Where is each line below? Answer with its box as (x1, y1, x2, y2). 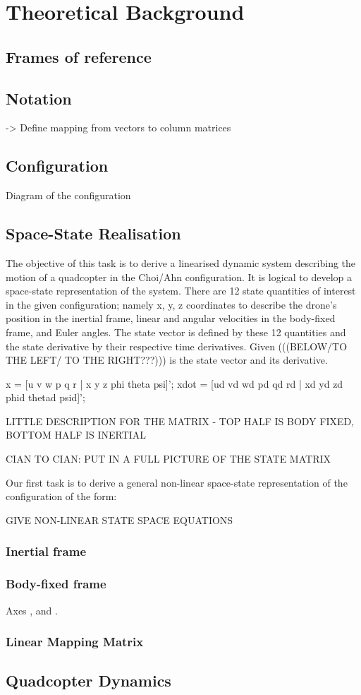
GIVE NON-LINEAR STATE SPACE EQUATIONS (6, 512, 233, 527)
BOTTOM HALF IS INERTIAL (6, 427, 147, 442)
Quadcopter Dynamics (6, 670, 171, 691)
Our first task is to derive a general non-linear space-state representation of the (6, 475, 348, 489)
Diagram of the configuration (6, 188, 131, 203)
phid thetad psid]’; (6, 390, 85, 405)
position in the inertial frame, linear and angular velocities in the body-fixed (6, 311, 336, 326)
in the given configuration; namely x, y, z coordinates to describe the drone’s (6, 297, 337, 311)
